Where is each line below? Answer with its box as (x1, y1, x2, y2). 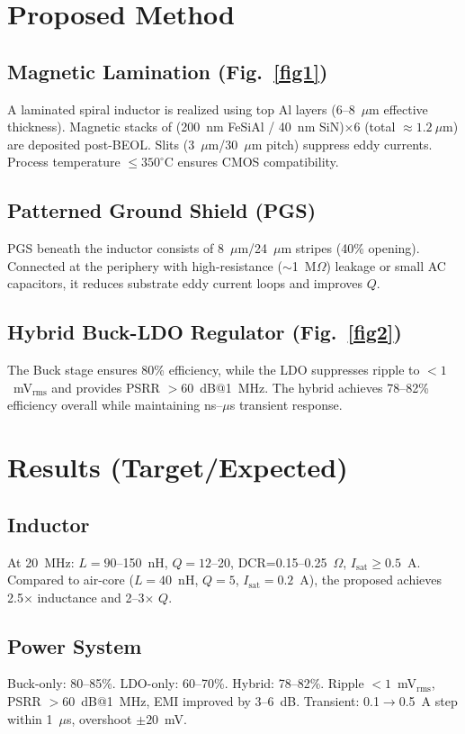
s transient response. (229, 395, 343, 414)
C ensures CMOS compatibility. (164, 152, 339, 171)
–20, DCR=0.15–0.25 (211, 552, 327, 571)
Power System (7, 631, 142, 659)
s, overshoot (67, 709, 132, 728)
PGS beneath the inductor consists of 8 (7, 239, 224, 258)
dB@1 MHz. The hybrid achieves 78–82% (200, 377, 429, 396)
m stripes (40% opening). (281, 239, 420, 258)
